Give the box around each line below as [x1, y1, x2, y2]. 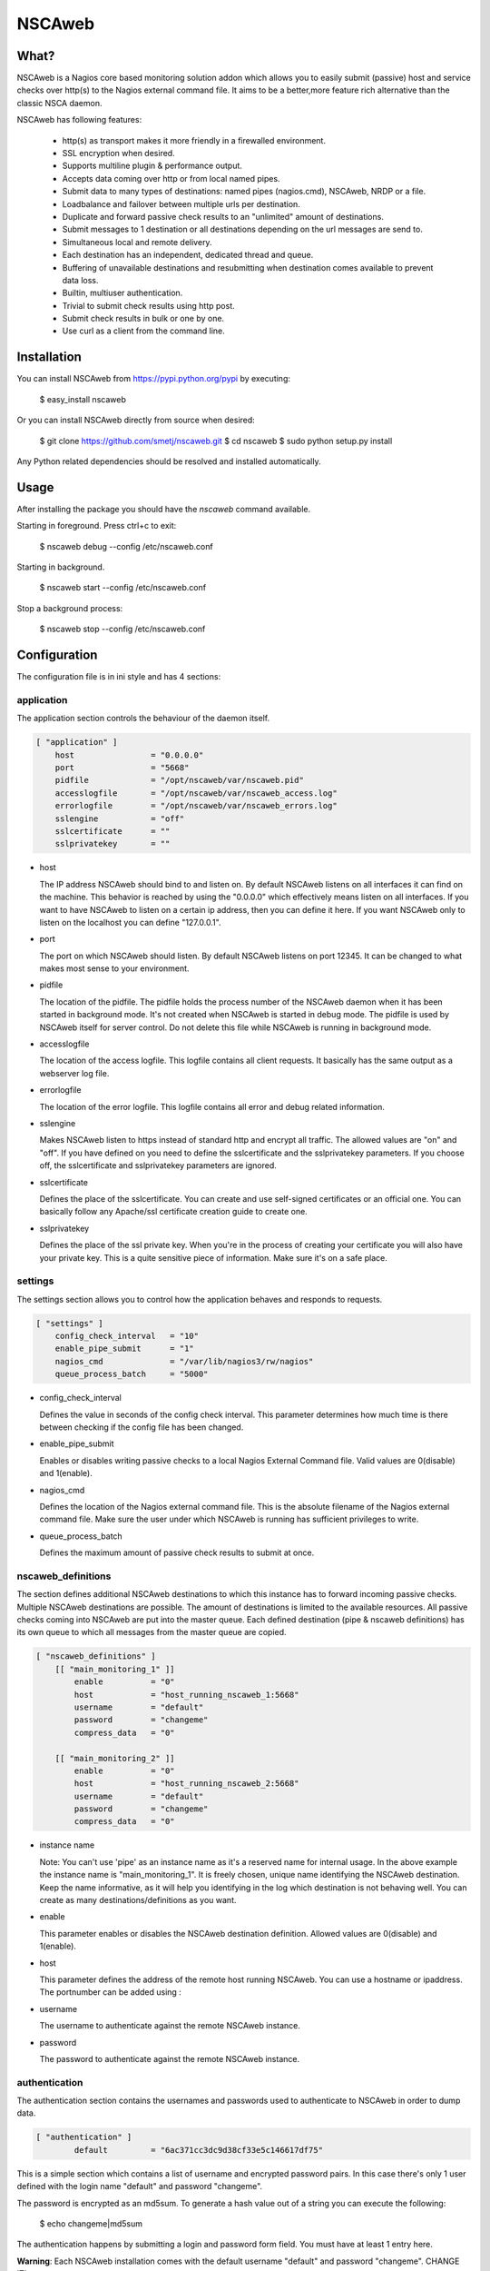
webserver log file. [39, 1067, 110, 1078]
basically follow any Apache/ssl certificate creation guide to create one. [39, 1206, 308, 1217]
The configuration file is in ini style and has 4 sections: [16, 671, 221, 682]
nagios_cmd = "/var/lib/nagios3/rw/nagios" [54, 1356, 314, 1366]
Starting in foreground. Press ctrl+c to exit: [16, 521, 177, 531]
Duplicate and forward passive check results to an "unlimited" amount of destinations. [62, 211, 385, 222]
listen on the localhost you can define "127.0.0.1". [39, 917, 221, 927]
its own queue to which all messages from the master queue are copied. [16, 1627, 287, 1638]
